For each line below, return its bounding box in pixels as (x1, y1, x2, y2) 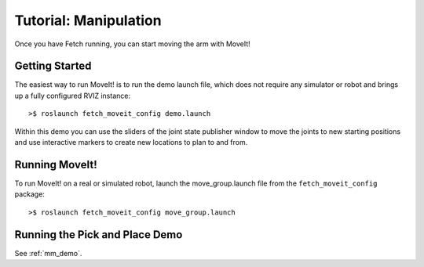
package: (14, 189, 45, 199)
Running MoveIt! (14, 157, 97, 171)
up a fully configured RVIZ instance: (14, 91, 131, 100)
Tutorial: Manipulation (14, 12, 162, 29)
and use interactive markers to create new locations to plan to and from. (14, 138, 248, 147)
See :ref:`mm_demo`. (14, 248, 82, 258)
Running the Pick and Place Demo (14, 228, 183, 241)
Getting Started (14, 60, 92, 73)
